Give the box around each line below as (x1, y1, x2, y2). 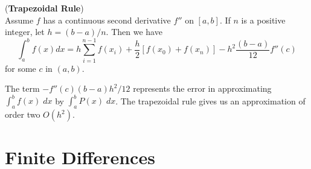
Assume (5, 13, 34, 26)
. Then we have (106, 25, 162, 38)
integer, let (5, 25, 45, 38)
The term (5, 82, 40, 95)
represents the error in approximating (133, 82, 272, 95)
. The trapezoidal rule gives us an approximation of (115, 94, 306, 107)
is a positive (241, 13, 286, 26)
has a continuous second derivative (43, 13, 171, 26)
